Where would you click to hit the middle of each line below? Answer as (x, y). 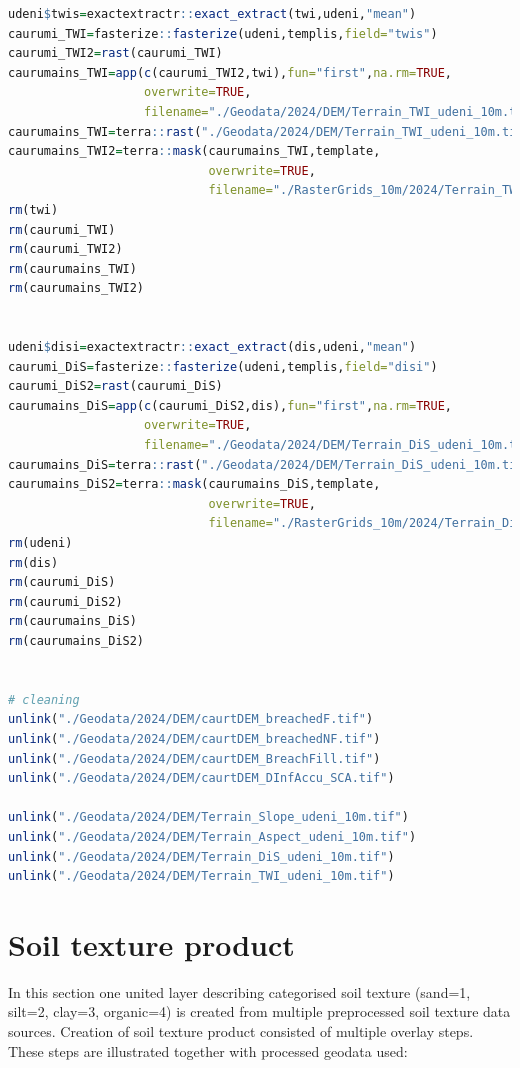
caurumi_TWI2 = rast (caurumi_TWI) (115, 53)
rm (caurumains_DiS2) (76, 641)
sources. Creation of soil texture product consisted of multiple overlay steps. (241, 1031)
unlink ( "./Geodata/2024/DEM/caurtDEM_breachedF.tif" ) (191, 719)
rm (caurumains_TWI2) (76, 288)
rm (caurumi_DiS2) (65, 601)
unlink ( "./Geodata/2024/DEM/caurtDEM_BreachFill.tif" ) (194, 758)
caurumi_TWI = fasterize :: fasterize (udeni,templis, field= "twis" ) (223, 33)
